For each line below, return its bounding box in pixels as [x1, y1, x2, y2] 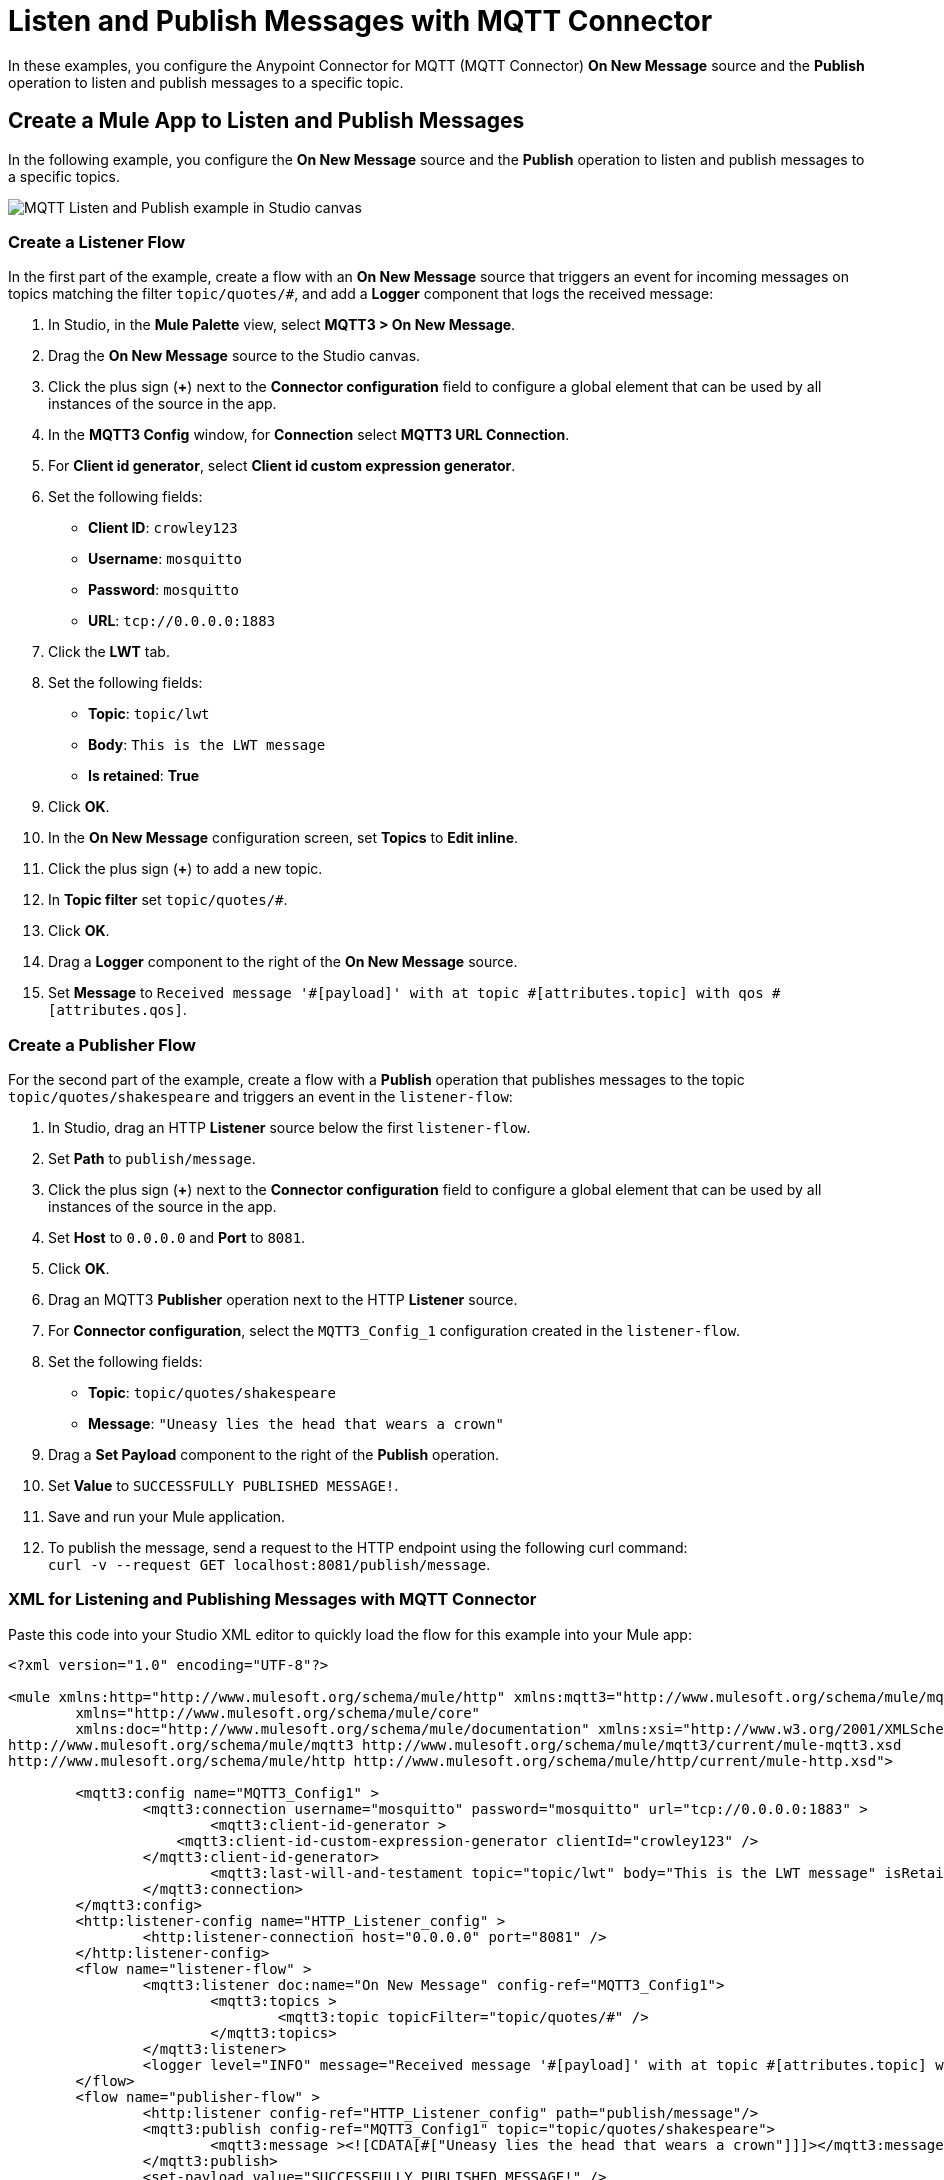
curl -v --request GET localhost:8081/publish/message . [48, 1556, 491, 1574]
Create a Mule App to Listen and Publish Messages [8, 108, 525, 134]
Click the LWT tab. [48, 643, 170, 661]
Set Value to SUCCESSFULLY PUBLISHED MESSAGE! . [48, 1477, 399, 1495]
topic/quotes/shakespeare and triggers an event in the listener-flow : [8, 1088, 513, 1106]
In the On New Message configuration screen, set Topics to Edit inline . [48, 829, 519, 847]
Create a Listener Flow [8, 231, 186, 252]
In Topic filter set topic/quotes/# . [48, 891, 288, 909]
